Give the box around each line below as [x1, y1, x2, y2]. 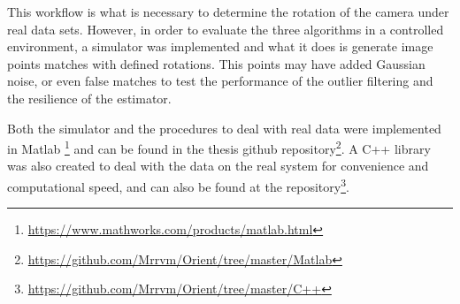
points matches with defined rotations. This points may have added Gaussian [7, 54, 425, 72]
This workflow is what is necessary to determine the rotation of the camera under [7, 3, 449, 20]
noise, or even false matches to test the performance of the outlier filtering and [7, 72, 433, 90]
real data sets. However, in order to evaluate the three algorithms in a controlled [7, 19, 444, 38]
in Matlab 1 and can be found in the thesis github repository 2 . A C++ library [7, 137, 431, 157]
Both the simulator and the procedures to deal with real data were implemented [7, 118, 441, 137]
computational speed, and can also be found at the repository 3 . [7, 175, 349, 195]
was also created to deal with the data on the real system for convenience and [7, 156, 429, 175]
